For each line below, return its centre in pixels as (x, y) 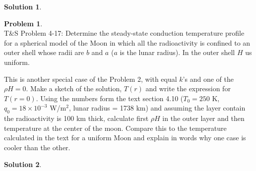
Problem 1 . (23, 23)
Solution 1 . (23, 6)
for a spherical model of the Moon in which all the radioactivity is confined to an (127, 42)
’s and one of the (208, 79)
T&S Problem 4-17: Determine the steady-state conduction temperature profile (124, 33)
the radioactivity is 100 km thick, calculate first (76, 118)
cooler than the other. (37, 147)
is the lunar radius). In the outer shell (177, 52)
